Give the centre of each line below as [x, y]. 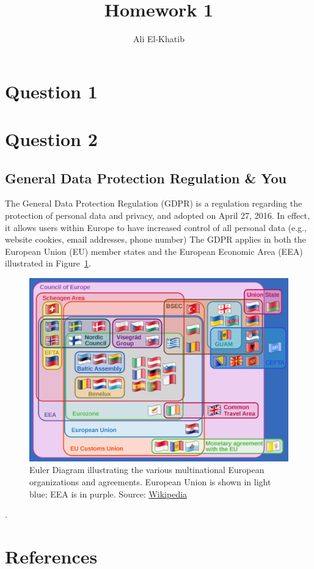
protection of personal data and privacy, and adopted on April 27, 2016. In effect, [157, 215]
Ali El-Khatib [159, 39]
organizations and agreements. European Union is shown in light [150, 482]
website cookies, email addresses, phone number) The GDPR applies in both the [155, 239]
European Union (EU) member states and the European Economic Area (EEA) [154, 251]
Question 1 [51, 91]
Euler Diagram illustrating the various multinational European [147, 470]
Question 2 [51, 139]
